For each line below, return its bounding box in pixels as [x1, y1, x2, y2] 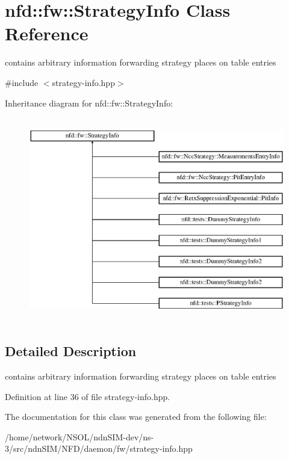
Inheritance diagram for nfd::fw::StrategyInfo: [5, 96, 173, 109]
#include [5, 76, 39, 88]
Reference [5, 21, 89, 46]
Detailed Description [5, 342, 137, 360]
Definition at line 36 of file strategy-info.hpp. [5, 390, 170, 402]
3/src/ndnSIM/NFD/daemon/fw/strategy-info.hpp [5, 442, 193, 455]
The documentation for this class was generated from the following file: [5, 410, 267, 423]
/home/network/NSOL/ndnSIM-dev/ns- [5, 430, 154, 443]
